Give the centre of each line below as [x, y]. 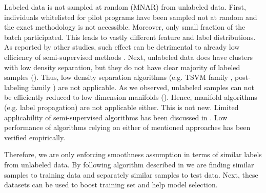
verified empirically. [35, 137]
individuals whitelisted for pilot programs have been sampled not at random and [131, 17]
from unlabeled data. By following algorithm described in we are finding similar [129, 164]
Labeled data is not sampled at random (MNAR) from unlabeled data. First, [125, 7]
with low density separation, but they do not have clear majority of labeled [122, 67]
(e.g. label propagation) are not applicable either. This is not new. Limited [121, 107]
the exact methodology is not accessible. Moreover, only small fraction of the [125, 27]
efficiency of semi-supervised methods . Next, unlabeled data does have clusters [129, 57]
